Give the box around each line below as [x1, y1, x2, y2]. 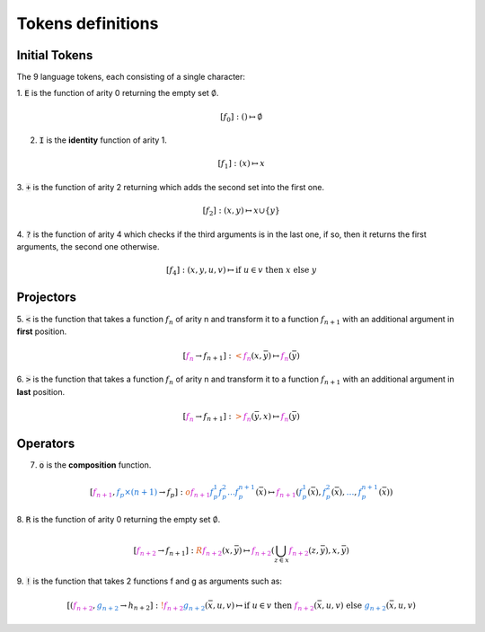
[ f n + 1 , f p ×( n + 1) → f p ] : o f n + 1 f [90, 487, 215, 499]
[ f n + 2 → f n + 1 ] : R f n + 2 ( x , [133, 545, 234, 557]
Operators [16, 435, 75, 451]
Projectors [16, 290, 76, 305]
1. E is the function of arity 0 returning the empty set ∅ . [16, 88, 219, 99]
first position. [16, 326, 67, 337]
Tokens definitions [16, 13, 159, 33]
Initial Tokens [16, 48, 93, 63]
